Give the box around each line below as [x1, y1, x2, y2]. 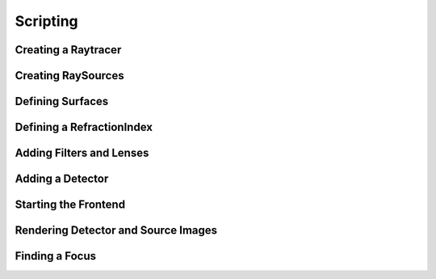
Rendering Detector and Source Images [15, 223, 218, 238]
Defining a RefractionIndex [15, 120, 153, 134]
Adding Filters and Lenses [15, 146, 149, 160]
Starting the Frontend [15, 198, 125, 212]
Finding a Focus [15, 249, 97, 263]
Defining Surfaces [15, 95, 109, 108]
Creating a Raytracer [15, 43, 122, 57]
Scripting [15, 12, 78, 30]
